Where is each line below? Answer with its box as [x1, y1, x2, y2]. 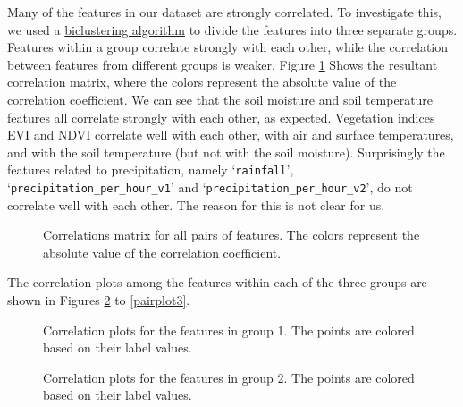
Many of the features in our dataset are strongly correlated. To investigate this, [7, 3, 442, 21]
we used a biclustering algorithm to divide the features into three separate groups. [7, 20, 458, 38]
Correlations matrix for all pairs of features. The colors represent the [43, 225, 420, 244]
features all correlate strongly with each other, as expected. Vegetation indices [7, 107, 435, 126]
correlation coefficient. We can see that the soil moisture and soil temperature [7, 89, 434, 108]
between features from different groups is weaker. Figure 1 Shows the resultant [7, 55, 438, 73]
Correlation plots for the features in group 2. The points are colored [43, 368, 415, 386]
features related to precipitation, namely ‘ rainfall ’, [7, 160, 294, 179]
